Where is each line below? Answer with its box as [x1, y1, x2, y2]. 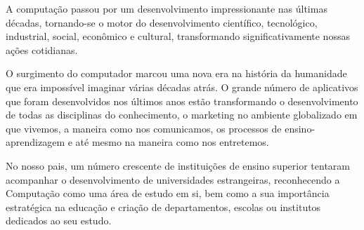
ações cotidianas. [6, 42, 78, 57]
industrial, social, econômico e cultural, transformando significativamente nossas [6, 29, 350, 43]
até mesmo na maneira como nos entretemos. [75, 135, 269, 149]
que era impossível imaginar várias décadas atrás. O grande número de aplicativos [6, 79, 358, 94]
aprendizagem [6, 135, 65, 149]
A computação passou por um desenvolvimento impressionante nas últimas [6, 1, 327, 15]
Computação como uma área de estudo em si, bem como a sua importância [6, 186, 330, 201]
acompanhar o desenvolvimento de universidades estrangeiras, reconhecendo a [6, 172, 340, 187]
